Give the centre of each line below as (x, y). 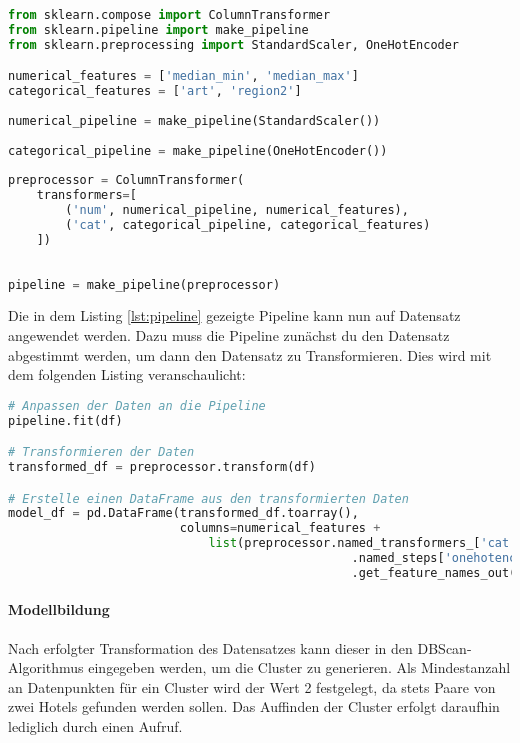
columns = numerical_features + (280, 528)
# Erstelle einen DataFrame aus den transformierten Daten (208, 498)
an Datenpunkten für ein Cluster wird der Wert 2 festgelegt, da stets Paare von (252, 686)
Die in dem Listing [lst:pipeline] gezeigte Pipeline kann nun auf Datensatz (234, 315)
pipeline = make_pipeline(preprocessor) (144, 284)
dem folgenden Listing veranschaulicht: (127, 374)
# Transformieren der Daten (101, 452)
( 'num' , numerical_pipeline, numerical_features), (237, 210)
